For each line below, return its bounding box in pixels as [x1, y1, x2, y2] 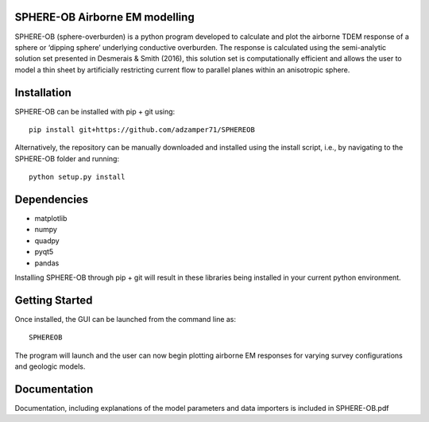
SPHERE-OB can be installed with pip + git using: [14, 106, 176, 116]
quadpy [34, 235, 60, 246]
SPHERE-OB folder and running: [14, 153, 119, 163]
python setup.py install [29, 172, 126, 182]
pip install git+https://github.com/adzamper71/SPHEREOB [29, 125, 256, 134]
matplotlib [34, 214, 68, 223]
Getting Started [14, 293, 93, 307]
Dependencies [14, 192, 89, 206]
